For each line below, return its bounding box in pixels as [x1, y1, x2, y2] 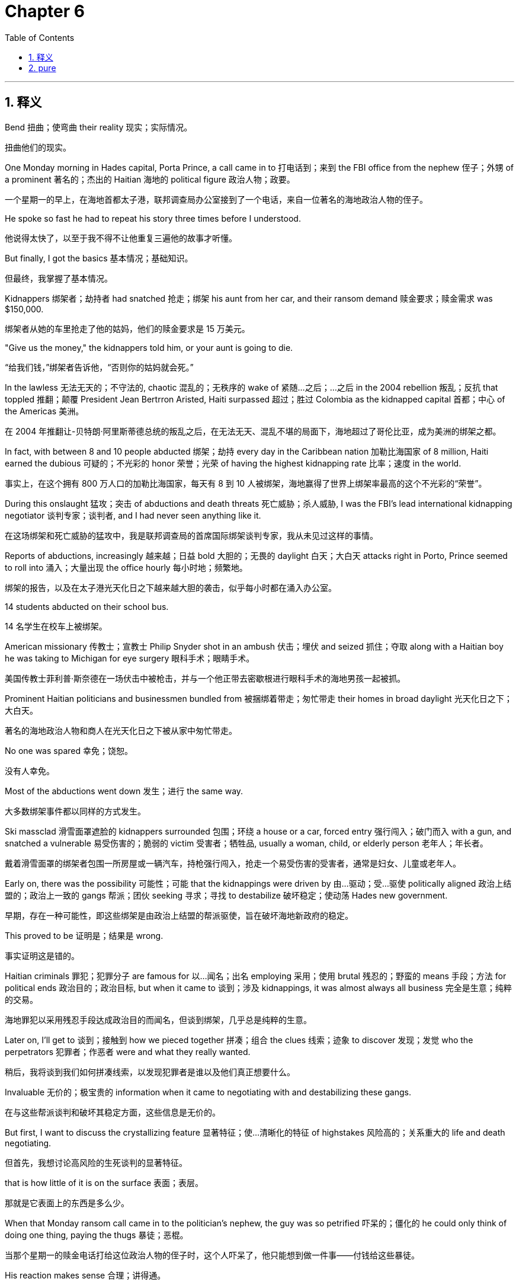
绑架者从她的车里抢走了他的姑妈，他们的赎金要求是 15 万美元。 [5, 323, 250, 334]
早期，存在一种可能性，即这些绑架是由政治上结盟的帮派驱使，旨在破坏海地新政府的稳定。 [5, 910, 353, 920]
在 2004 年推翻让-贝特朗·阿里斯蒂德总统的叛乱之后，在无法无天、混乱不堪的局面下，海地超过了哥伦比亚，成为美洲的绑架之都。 [5, 426, 501, 436]
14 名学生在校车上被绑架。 [5, 621, 107, 631]
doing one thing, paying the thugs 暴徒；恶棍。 [5, 1229, 188, 1240]
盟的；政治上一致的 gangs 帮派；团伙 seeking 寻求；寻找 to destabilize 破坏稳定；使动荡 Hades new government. [5, 890, 448, 900]
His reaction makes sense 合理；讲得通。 [5, 1270, 166, 1280]
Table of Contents [5, 32, 75, 43]
